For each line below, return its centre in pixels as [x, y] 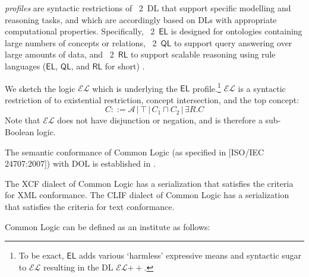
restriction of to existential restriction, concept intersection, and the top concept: [152, 99]
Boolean [20, 132]
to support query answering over [233, 42]
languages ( [26, 66]
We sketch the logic [40, 88]
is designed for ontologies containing [237, 31]
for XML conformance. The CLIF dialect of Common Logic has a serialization [147, 195]
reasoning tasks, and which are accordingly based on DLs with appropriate [141, 19]
